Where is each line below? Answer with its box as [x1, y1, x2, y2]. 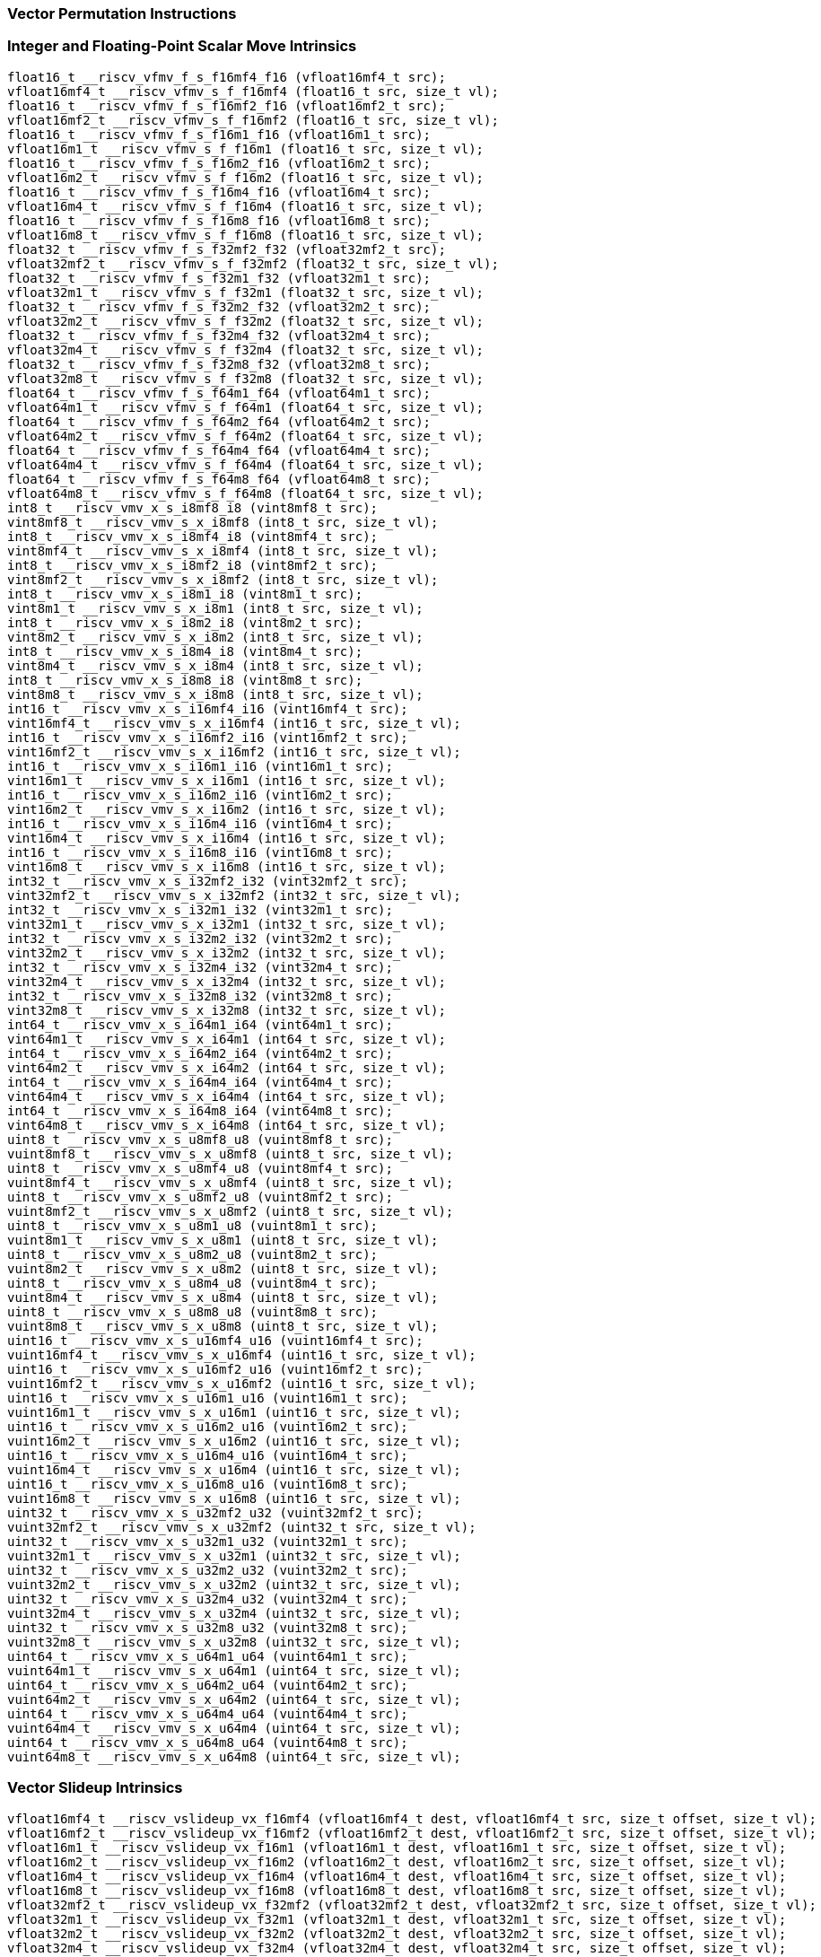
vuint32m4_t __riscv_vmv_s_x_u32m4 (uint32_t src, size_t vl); [7, 1605, 461, 1621]
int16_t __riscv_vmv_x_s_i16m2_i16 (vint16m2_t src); [7, 787, 393, 802]
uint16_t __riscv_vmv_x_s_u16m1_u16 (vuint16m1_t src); [7, 1390, 408, 1405]
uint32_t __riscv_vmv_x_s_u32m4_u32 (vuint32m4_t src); [7, 1591, 408, 1606]
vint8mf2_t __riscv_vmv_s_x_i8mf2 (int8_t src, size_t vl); [7, 572, 439, 587]
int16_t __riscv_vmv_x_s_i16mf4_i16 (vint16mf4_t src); [7, 701, 408, 716]
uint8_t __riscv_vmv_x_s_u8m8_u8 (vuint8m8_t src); [7, 1304, 379, 1319]
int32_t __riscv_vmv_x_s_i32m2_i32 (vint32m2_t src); [7, 930, 393, 946]
